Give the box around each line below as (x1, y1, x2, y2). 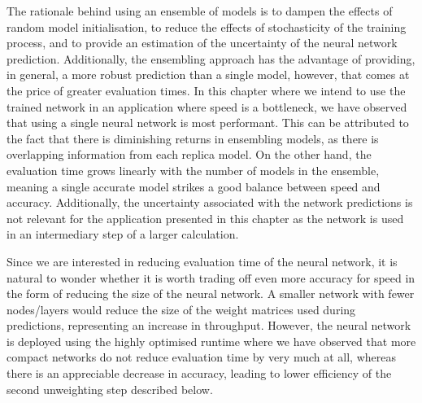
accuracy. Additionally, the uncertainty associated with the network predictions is (7, 194, 413, 211)
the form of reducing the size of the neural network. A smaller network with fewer (7, 285, 415, 302)
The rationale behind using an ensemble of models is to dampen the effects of (7, 2, 393, 19)
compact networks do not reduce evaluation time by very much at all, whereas (7, 348, 396, 366)
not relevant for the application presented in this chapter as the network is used (7, 209, 404, 226)
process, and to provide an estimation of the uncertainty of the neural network (7, 34, 398, 51)
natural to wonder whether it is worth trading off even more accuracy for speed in (7, 269, 415, 286)
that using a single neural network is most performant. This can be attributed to (7, 114, 409, 131)
